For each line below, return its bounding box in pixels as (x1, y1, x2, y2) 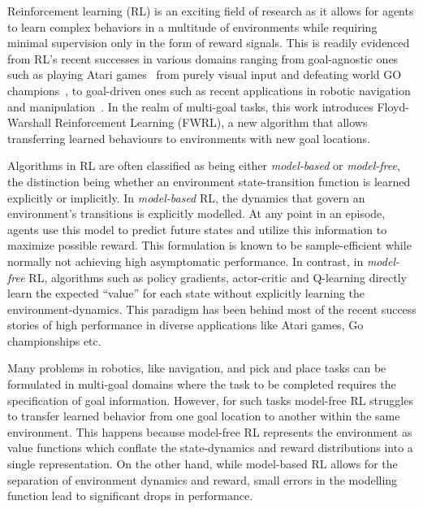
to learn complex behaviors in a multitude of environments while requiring (7, 18, 378, 35)
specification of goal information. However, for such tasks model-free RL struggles (7, 391, 413, 408)
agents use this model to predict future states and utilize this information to (7, 220, 387, 237)
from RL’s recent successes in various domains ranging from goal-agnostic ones (7, 50, 399, 67)
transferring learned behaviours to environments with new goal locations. (7, 129, 371, 146)
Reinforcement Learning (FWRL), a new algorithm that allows (54, 114, 368, 131)
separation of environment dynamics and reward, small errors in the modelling (7, 471, 398, 488)
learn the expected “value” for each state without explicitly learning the (7, 285, 365, 302)
